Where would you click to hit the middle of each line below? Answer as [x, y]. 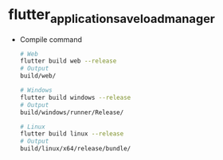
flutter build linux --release [72, 134]
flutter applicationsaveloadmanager [111, 16]
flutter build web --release [68, 61]
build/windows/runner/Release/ [72, 112]
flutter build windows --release [75, 97]
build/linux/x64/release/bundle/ [75, 149]
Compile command [51, 39]
